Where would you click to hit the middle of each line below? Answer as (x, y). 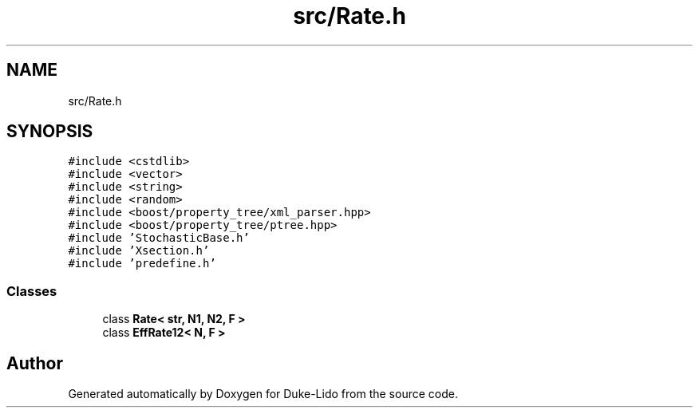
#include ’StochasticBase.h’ (159, 238)
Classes (32, 291)
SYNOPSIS (50, 132)
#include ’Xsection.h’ (139, 251)
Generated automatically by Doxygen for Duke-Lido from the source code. (263, 394)
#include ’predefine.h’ (142, 264)
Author (35, 363)
